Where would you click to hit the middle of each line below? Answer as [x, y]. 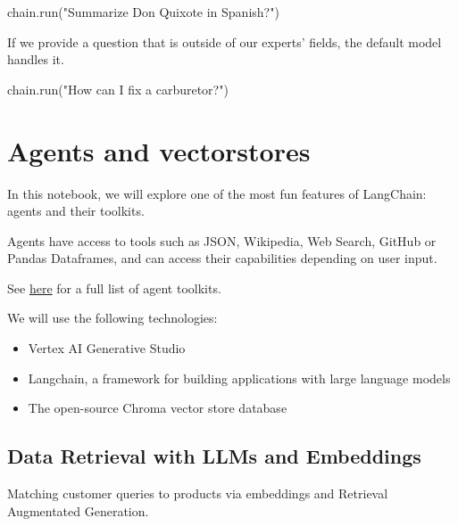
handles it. [36, 59]
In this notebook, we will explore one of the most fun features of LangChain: [217, 193]
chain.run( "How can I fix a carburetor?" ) [118, 89]
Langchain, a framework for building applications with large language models [239, 378]
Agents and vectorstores [159, 150]
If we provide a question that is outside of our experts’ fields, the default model [225, 41]
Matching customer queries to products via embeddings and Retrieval [198, 493]
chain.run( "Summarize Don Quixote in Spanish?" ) [143, 12]
